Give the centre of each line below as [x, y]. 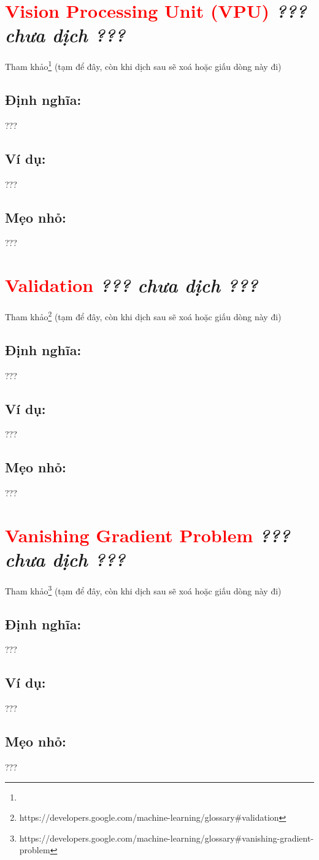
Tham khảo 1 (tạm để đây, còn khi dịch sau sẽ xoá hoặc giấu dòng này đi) [143, 65]
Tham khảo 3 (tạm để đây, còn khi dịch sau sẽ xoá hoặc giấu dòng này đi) [143, 590]
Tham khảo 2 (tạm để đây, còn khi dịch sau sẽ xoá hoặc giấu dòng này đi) [143, 316]
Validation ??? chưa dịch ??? [132, 285]
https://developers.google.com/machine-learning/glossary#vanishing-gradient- [167, 838]
